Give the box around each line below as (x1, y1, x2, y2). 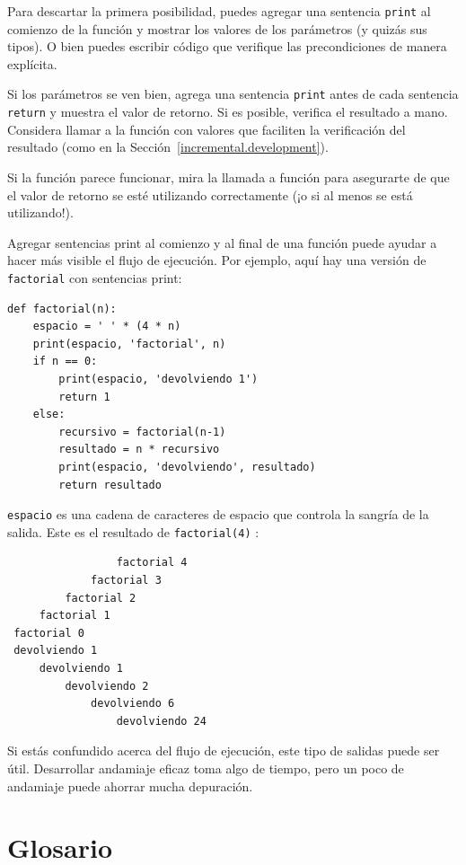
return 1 (58, 390, 110, 403)
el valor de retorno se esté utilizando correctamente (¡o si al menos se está (7, 185, 413, 204)
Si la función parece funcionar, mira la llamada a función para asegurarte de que (7, 167, 450, 186)
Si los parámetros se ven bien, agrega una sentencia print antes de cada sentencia (7, 84, 459, 103)
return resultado (58, 478, 162, 491)
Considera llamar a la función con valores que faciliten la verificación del (7, 119, 406, 138)
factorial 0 (13, 626, 84, 640)
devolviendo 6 (91, 697, 175, 711)
